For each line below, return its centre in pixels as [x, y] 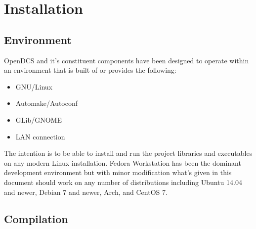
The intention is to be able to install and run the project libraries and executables [128, 153]
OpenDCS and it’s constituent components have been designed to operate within [127, 60]
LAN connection [40, 136]
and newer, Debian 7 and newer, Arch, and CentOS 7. [86, 192]
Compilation [36, 218]
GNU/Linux [34, 86]
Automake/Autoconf [47, 103]
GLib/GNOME [39, 119]
